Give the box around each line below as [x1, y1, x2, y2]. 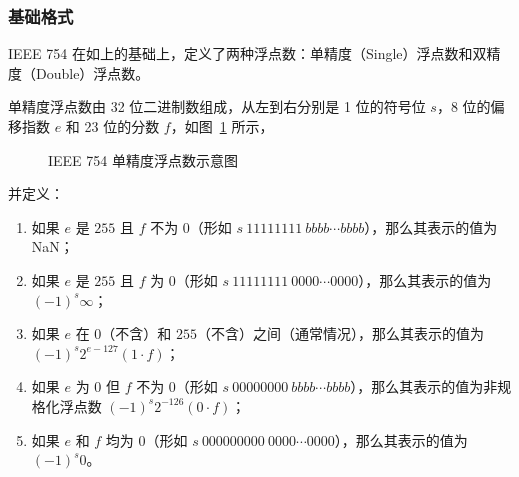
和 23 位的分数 [65, 116, 160, 136]
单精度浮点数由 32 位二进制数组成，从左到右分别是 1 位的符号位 [8, 96, 426, 117]
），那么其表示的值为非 [350, 376, 498, 397]
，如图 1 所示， [170, 116, 274, 136]
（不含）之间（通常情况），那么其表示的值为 [197, 323, 484, 344]
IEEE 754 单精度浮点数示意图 [48, 149, 238, 170]
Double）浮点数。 [35, 62, 150, 83]
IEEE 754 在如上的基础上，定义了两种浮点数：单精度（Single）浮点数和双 [8, 43, 487, 64]
